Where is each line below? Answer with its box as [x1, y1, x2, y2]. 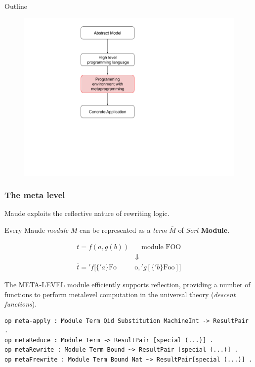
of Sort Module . [178, 225, 230, 235]
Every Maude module [4, 225, 69, 235]
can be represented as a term [80, 225, 167, 235]
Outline [4, 1, 27, 11]
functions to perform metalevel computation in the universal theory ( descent [4, 289, 236, 299]
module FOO [141, 243, 181, 251]
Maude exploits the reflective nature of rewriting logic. [4, 208, 170, 218]
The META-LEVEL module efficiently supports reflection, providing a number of [4, 279, 251, 289]
